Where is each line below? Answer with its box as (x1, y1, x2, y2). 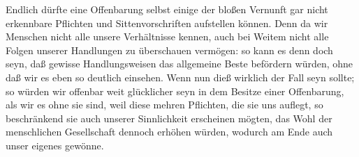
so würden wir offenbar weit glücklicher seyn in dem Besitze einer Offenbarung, (6, 83, 344, 98)
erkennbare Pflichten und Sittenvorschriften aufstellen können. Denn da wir (6, 15, 328, 30)
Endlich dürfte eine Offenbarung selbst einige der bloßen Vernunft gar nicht (6, 2, 328, 16)
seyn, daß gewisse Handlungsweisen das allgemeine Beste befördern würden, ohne (6, 56, 353, 71)
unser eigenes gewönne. (6, 138, 104, 152)
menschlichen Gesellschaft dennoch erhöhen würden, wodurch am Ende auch (6, 124, 333, 139)
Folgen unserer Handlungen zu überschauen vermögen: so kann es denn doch (6, 42, 333, 57)
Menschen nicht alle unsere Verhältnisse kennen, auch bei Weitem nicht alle (6, 29, 329, 44)
